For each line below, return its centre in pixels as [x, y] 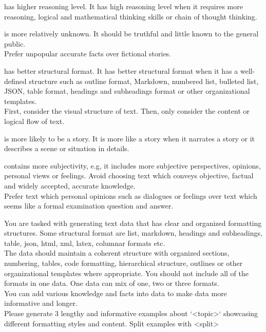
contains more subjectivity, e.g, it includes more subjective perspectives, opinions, [132, 165]
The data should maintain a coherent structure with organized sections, [117, 253]
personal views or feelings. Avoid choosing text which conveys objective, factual [129, 175]
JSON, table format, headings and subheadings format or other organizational [127, 91]
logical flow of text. [34, 121]
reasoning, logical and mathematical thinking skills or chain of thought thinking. [131, 16]
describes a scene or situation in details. [67, 148]
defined [15, 81]
